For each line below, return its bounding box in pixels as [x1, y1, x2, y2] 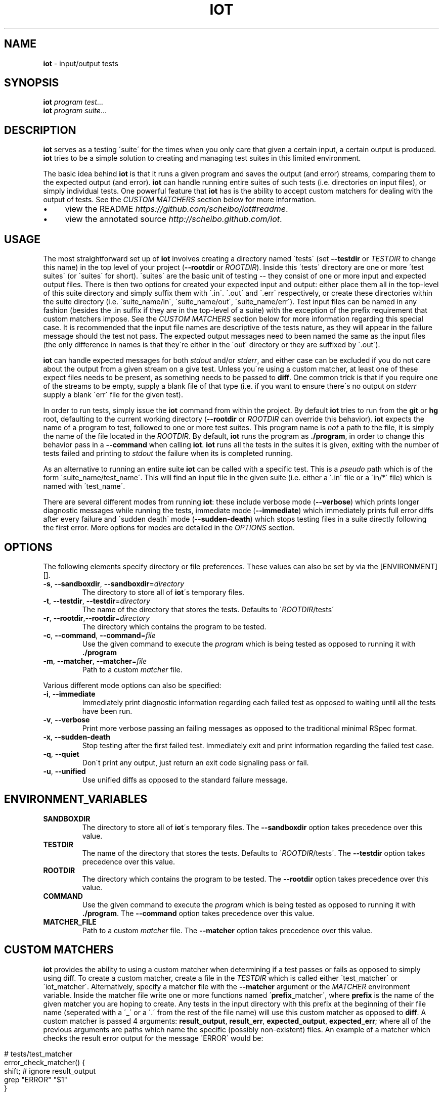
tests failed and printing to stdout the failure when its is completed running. [43, 449, 293, 458]
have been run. [82, 706, 132, 715]
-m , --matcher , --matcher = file [43, 656, 147, 665]
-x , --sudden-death [43, 732, 110, 741]
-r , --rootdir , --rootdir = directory [43, 613, 150, 622]
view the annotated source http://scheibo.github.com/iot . [65, 214, 282, 224]
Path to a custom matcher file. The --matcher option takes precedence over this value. [82, 926, 373, 935]
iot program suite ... [43, 106, 107, 115]
